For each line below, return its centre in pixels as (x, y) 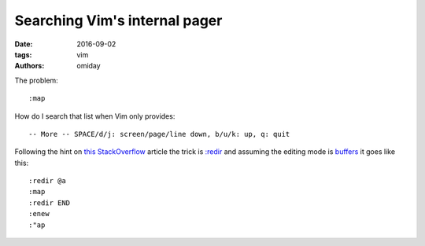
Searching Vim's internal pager (118, 20)
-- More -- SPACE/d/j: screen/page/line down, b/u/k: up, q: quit (159, 134)
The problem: (36, 80)
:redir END (50, 203)
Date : (24, 44)
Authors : (30, 66)
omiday (89, 66)
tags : (23, 54)
